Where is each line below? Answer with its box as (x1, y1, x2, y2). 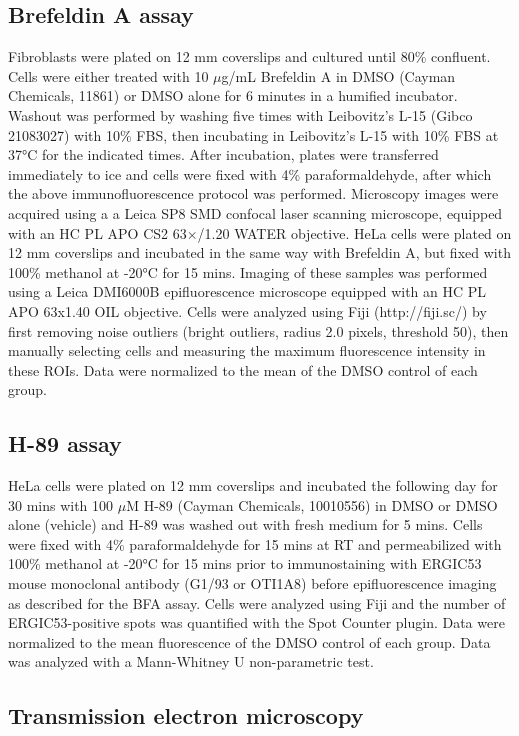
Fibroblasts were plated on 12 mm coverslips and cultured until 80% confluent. (8, 46, 491, 67)
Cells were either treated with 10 (8, 65, 209, 86)
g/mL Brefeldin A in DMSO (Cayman (221, 65, 456, 86)
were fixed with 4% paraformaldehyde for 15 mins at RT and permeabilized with (8, 533, 502, 554)
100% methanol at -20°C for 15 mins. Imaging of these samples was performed (8, 261, 488, 282)
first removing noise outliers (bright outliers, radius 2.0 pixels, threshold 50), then (8, 320, 509, 341)
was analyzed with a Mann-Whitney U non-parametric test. (8, 651, 374, 672)
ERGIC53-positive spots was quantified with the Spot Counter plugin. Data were (8, 612, 505, 633)
